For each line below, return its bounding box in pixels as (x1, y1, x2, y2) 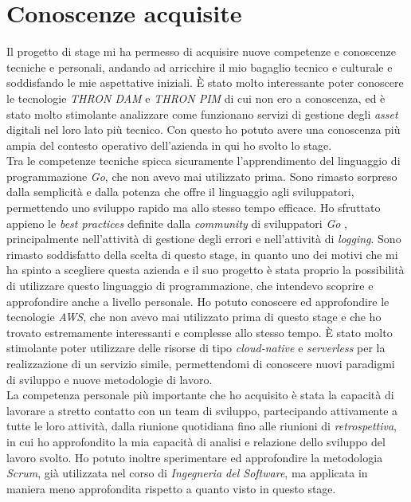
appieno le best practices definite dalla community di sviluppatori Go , (6, 214, 347, 231)
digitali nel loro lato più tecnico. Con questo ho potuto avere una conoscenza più (6, 121, 401, 138)
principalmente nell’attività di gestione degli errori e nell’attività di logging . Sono (6, 230, 401, 247)
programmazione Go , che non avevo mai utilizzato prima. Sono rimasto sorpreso (6, 167, 397, 184)
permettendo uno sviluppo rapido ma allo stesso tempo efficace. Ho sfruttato (6, 199, 381, 216)
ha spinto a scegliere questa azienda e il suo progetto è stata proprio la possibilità (6, 261, 405, 278)
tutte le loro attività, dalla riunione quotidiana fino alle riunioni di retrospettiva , (6, 418, 397, 434)
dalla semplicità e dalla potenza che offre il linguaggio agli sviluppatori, (6, 183, 354, 200)
